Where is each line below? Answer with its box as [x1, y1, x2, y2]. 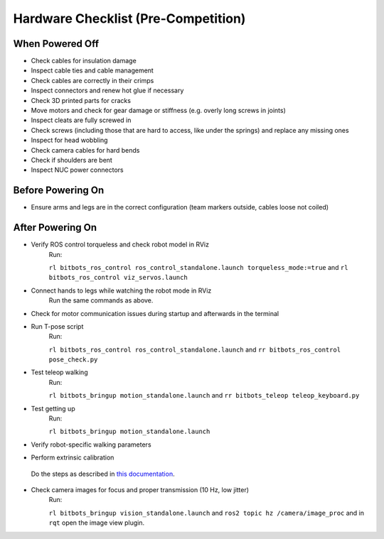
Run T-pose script [31, 322, 84, 330]
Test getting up [31, 404, 75, 413]
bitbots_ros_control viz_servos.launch [48, 273, 188, 282]
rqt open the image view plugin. [48, 518, 145, 527]
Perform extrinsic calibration [31, 453, 114, 462]
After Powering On [13, 222, 97, 234]
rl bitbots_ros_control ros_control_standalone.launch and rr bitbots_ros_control [48, 345, 341, 354]
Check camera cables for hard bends [31, 146, 140, 154]
